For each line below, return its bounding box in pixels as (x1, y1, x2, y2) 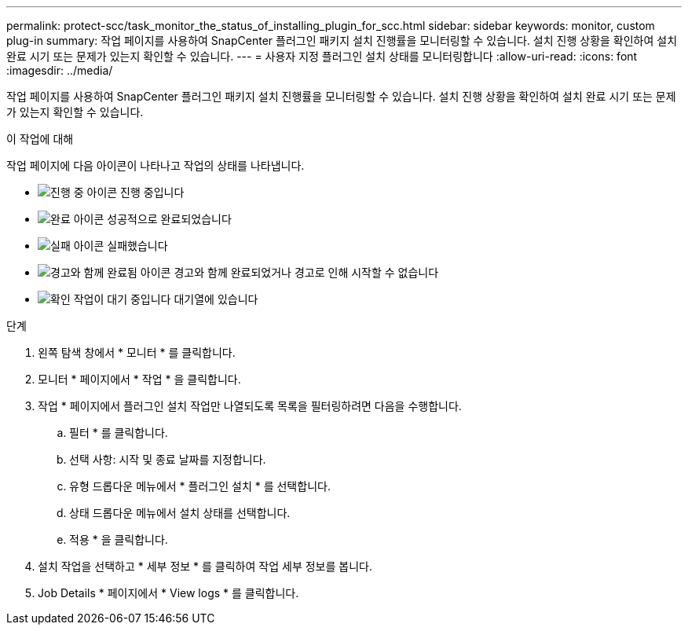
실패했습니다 (107, 239, 168, 252)
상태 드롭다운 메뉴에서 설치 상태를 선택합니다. (69, 506, 291, 519)
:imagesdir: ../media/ (6, 64, 113, 77)
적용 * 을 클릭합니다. (69, 533, 168, 546)
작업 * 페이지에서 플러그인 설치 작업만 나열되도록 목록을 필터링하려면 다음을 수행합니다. (38, 399, 462, 413)
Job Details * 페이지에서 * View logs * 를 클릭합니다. (38, 586, 299, 600)
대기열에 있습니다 (174, 292, 258, 306)
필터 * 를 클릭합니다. (69, 426, 168, 439)
